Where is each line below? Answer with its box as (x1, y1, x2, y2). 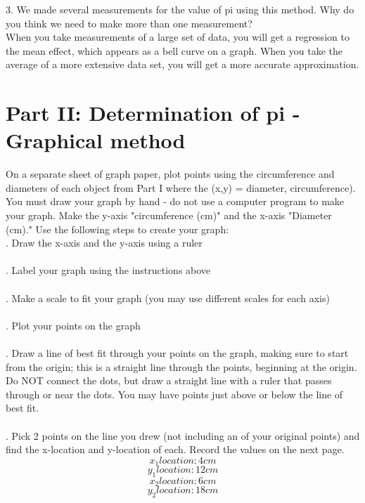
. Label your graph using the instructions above (6, 263, 211, 277)
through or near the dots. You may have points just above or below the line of (6, 386, 343, 401)
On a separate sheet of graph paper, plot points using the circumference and (6, 166, 335, 181)
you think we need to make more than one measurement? (6, 15, 252, 30)
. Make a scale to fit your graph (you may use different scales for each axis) (6, 290, 330, 305)
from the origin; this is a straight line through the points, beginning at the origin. (6, 359, 357, 374)
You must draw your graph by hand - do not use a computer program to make (6, 194, 345, 209)
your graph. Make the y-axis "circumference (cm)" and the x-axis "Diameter (6, 208, 332, 223)
